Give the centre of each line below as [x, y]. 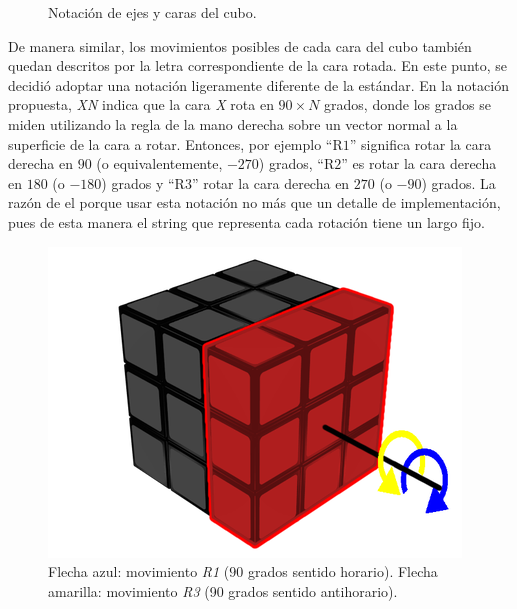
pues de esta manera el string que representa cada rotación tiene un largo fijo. [246, 221]
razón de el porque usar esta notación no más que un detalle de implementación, [254, 202]
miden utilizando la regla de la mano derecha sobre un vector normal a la [233, 123]
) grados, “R [296, 163]
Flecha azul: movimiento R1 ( [139, 571]
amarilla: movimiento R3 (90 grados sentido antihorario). [223, 590]
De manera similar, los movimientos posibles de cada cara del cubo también [240, 45]
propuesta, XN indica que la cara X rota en [141, 104]
